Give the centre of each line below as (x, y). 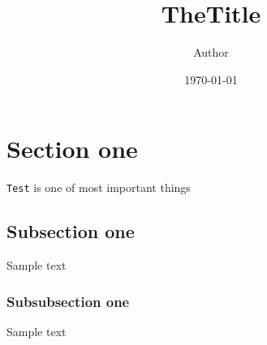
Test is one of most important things (99, 187)
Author (211, 52)
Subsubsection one (68, 301)
